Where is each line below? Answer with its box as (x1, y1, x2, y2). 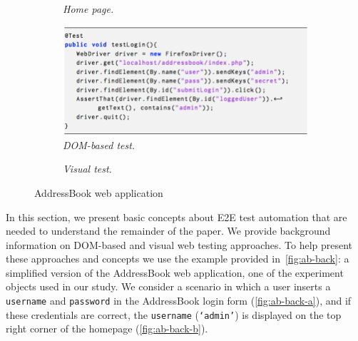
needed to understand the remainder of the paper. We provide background (6, 223, 331, 238)
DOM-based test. (63, 137, 135, 152)
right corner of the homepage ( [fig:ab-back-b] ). (6, 321, 208, 336)
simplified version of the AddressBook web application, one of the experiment (6, 265, 344, 280)
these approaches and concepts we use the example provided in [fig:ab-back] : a (6, 251, 349, 266)
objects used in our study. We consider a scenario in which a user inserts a (6, 279, 331, 294)
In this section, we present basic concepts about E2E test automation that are (6, 209, 347, 224)
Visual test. (63, 161, 112, 176)
